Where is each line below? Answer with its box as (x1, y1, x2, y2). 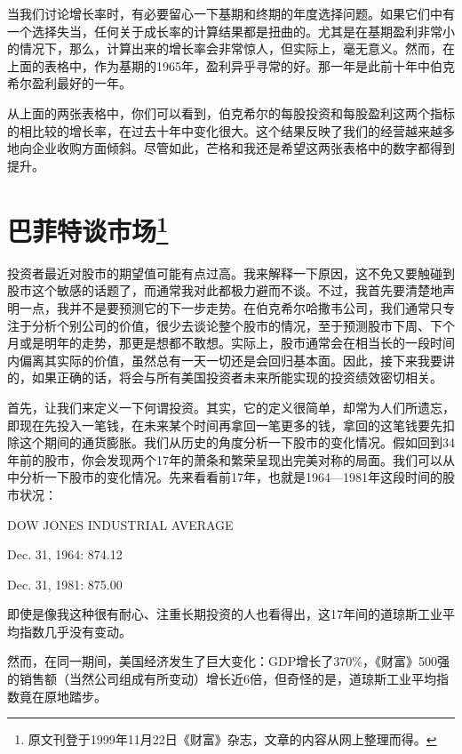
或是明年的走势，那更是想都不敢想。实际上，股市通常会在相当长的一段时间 (19, 333, 455, 352)
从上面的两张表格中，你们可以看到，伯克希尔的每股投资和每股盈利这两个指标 (7, 103, 455, 122)
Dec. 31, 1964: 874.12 (7, 545, 123, 564)
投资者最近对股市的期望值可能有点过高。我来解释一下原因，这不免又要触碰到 (7, 263, 455, 282)
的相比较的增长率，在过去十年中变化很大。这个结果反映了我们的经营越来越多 (7, 121, 455, 140)
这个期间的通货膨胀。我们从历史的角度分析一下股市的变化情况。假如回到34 (19, 433, 455, 452)
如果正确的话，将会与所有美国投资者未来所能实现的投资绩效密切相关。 (31, 368, 442, 387)
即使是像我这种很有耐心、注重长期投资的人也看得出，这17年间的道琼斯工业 (7, 605, 442, 623)
